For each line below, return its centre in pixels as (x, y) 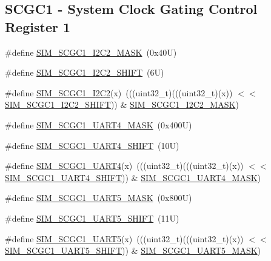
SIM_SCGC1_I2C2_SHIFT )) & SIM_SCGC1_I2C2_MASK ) (122, 104)
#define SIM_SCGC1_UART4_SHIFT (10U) (92, 145)
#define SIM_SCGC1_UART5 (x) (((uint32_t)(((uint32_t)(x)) (124, 238)
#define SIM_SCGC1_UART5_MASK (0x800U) (99, 198)
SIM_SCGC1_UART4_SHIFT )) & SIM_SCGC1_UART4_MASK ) (133, 177)
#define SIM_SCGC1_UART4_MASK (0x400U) (99, 124)
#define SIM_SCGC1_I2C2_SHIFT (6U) (85, 72)
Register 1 (38, 26)
